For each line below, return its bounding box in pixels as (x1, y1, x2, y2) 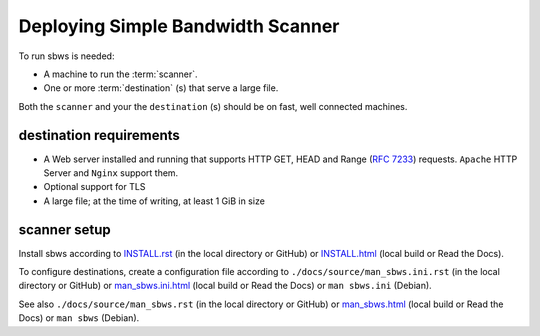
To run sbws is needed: (18, 50, 115, 62)
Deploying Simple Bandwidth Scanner (18, 15, 340, 37)
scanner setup (18, 221, 111, 238)
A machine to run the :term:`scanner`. (43, 68, 199, 80)
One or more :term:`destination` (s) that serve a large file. (43, 82, 279, 94)
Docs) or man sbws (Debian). (18, 312, 140, 324)
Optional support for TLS (43, 181, 146, 193)
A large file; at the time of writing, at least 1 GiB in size (43, 195, 265, 207)
